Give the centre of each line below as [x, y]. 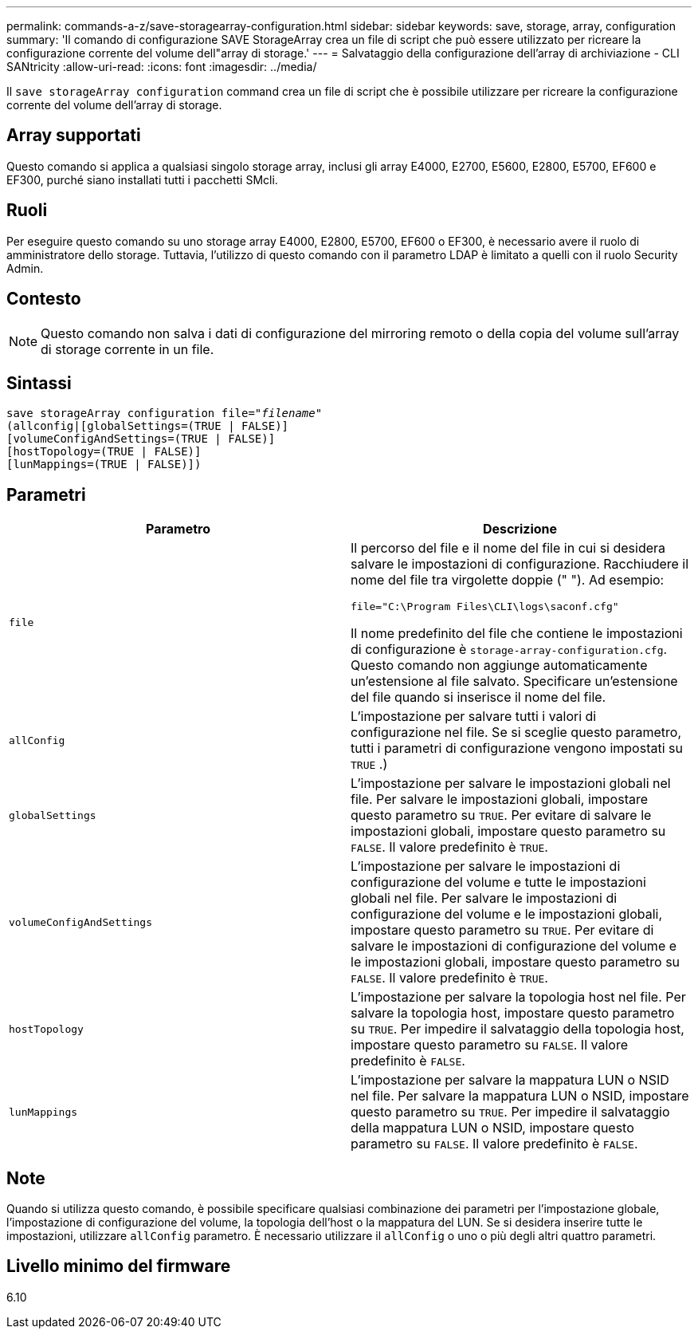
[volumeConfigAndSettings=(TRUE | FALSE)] [141, 439]
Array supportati [74, 136]
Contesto [44, 299]
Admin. [25, 268]
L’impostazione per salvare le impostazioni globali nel [511, 784]
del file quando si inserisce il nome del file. [478, 697]
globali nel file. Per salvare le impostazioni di [484, 898]
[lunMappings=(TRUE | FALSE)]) [104, 465]
